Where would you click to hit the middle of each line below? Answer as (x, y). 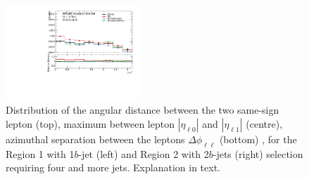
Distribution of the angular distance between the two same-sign (143, 110)
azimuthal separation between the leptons (95, 139)
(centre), (264, 124)
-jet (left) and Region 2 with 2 (144, 153)
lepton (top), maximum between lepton (90, 124)
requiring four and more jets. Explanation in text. (113, 167)
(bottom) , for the (258, 139)
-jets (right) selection (258, 153)
